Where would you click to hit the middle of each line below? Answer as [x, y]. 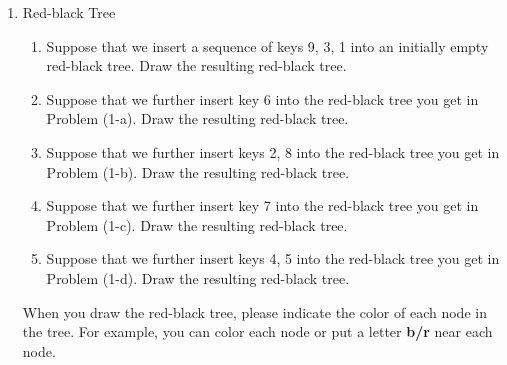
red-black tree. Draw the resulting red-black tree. [196, 65]
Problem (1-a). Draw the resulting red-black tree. [197, 118]
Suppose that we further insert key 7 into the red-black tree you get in [262, 205]
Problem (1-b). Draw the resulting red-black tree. [198, 171]
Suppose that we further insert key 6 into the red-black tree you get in [262, 98]
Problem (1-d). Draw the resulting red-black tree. [198, 277]
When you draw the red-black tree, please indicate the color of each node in [254, 311]
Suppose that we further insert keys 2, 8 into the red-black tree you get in [273, 151]
